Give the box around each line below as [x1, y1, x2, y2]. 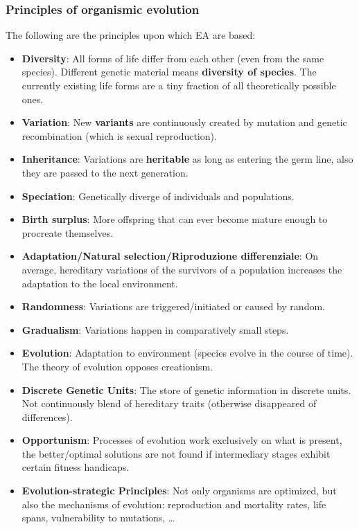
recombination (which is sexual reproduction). [21, 128, 217, 143]
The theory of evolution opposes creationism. [21, 359, 213, 373]
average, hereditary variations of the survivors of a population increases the [21, 262, 342, 276]
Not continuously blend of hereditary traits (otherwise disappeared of [21, 396, 317, 411]
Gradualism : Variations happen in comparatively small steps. [21, 322, 289, 337]
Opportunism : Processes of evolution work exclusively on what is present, [21, 433, 342, 447]
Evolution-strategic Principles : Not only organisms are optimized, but [21, 483, 337, 498]
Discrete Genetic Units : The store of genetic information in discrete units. [21, 382, 351, 397]
